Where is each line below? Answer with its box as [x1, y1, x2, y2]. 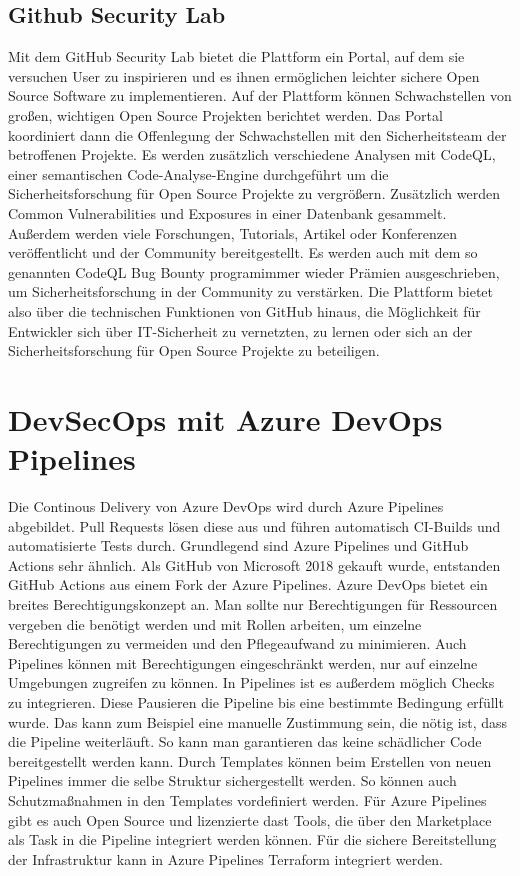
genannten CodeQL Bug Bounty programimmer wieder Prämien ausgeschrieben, [8, 261, 500, 282]
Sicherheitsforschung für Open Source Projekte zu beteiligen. [8, 340, 380, 361]
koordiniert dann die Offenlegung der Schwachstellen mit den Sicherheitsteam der [8, 124, 507, 145]
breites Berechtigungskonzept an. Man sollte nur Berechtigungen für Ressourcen [8, 593, 498, 614]
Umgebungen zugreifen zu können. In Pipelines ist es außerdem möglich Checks [8, 672, 495, 693]
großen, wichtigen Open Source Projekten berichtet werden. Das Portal [8, 104, 443, 125]
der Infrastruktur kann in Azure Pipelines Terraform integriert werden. [8, 848, 443, 869]
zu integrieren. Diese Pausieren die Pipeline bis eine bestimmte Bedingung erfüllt [8, 691, 504, 712]
